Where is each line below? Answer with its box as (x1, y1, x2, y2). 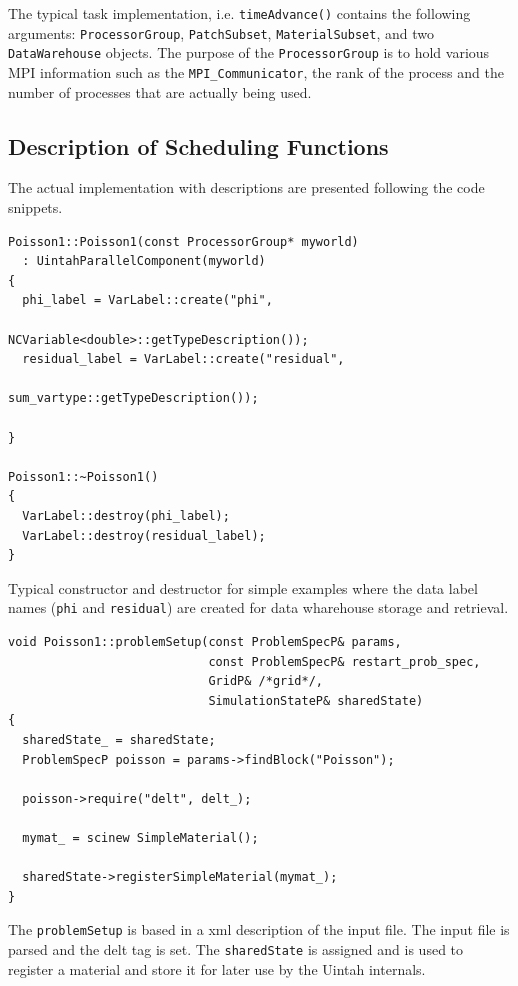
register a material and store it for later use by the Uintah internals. (8, 958, 426, 979)
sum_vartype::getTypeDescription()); (8, 391, 259, 406)
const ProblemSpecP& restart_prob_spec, (208, 654, 481, 669)
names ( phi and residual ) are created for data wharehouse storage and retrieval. (8, 597, 509, 618)
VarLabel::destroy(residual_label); (22, 528, 266, 543)
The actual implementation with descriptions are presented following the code (8, 177, 485, 198)
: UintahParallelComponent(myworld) (22, 254, 266, 269)
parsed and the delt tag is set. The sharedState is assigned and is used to (8, 938, 464, 959)
